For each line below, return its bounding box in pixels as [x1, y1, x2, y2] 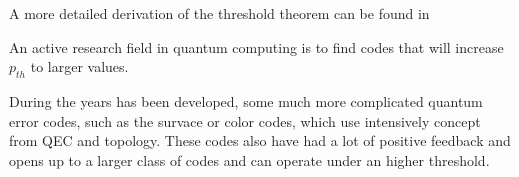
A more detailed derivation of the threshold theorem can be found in [9, 3, 430, 23]
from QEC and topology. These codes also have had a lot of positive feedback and [9, 130, 511, 151]
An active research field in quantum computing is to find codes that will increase [9, 36, 504, 57]
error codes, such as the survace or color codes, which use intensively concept [9, 110, 481, 131]
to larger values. [30, 56, 129, 77]
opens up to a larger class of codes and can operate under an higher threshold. [9, 149, 490, 170]
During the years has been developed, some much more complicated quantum [9, 90, 483, 111]
